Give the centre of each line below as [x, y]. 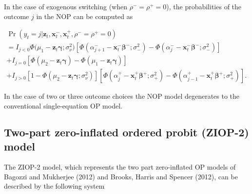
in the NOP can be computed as [85, 16]
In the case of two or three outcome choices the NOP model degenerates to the [122, 96]
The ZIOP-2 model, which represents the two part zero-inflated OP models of [120, 167]
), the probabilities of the [204, 6]
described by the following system [54, 186]
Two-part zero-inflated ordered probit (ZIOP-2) [126, 132]
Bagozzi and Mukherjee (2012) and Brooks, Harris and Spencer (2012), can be [121, 176]
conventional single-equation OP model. [63, 105]
